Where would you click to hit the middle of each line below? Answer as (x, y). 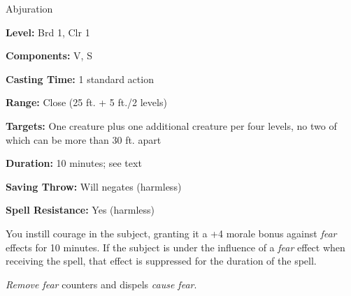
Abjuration (29, 8)
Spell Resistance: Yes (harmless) (80, 210)
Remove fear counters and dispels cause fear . (101, 284)
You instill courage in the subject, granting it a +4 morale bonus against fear (171, 233)
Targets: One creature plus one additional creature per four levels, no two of (171, 125)
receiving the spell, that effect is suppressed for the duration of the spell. (161, 261)
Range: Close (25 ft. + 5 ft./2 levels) (86, 102)
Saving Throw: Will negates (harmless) (94, 186)
